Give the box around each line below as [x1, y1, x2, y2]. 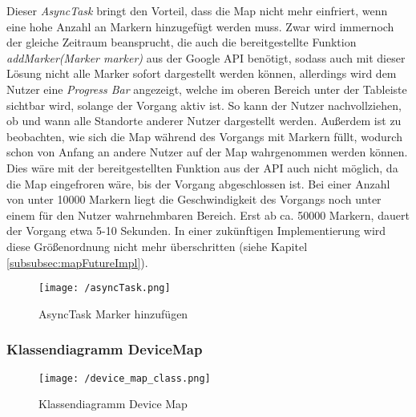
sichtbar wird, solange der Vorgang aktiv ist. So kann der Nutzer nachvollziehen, [6, 96, 402, 113]
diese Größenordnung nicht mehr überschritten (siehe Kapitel [6, 237, 308, 254]
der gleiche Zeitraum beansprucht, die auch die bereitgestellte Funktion [6, 34, 357, 51]
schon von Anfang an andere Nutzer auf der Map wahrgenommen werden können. [6, 144, 408, 160]
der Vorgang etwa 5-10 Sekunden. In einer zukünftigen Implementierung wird [6, 222, 386, 239]
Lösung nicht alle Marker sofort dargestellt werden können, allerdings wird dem [6, 65, 397, 82]
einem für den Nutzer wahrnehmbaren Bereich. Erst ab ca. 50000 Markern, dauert [6, 206, 410, 223]
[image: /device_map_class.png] [38, 372, 211, 384]
